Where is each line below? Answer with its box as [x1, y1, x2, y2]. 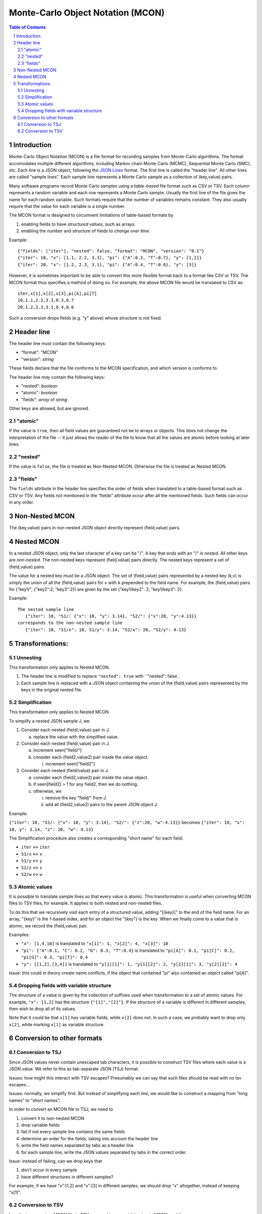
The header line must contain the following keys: [9, 340, 106, 347]
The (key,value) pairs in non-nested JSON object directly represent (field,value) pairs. [9, 525, 180, 531]
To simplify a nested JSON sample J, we [9, 718, 90, 724]
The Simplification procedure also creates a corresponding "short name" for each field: [9, 835, 183, 841]
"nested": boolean [21, 383, 58, 388]
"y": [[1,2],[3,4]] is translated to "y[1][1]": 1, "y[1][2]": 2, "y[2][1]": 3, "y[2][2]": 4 [21, 961, 238, 967]
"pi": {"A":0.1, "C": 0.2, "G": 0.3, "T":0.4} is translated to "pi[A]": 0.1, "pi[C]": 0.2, [21, 947, 235, 953]
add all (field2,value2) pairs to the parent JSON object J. [45, 802, 158, 808]
